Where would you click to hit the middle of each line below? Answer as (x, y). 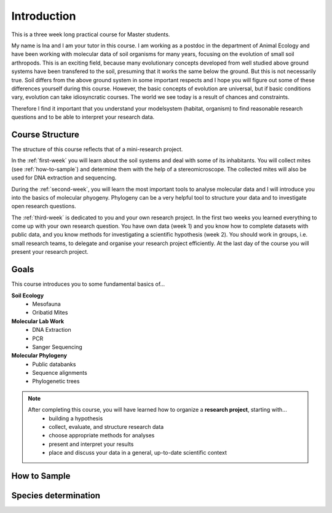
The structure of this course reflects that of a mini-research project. (97, 149)
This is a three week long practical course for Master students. (91, 34)
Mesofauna (46, 303)
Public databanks (54, 364)
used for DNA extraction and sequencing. (64, 178)
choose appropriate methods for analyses (102, 436)
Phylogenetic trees (56, 382)
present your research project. (50, 252)
